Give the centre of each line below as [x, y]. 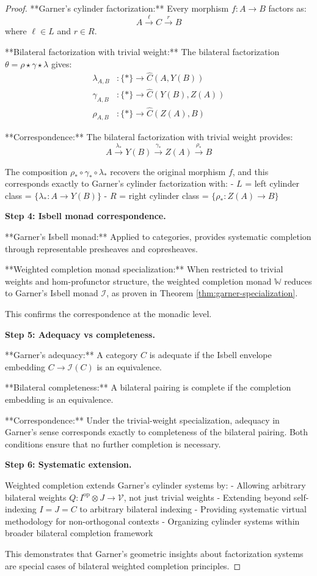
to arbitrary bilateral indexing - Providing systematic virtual [193, 509]
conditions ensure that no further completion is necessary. [113, 443]
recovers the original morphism [168, 171]
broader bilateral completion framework [79, 533]
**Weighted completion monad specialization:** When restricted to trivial [144, 269]
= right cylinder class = [164, 195]
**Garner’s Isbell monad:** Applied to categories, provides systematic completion [158, 237]
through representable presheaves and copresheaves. [101, 248]
